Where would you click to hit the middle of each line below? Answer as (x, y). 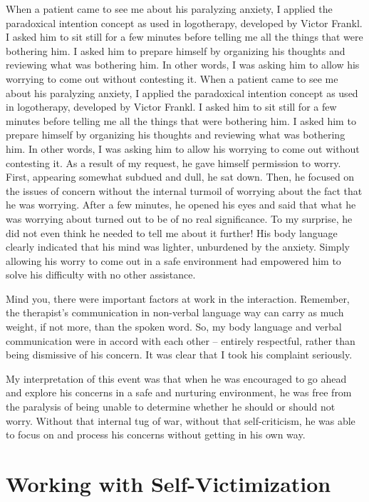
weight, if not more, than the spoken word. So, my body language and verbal (174, 327)
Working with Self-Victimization (168, 483)
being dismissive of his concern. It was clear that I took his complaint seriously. (179, 355)
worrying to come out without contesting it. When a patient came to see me (172, 78)
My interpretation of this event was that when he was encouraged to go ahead (176, 378)
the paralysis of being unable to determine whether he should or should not (171, 407)
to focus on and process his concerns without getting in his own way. (156, 435)
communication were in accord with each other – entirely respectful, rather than (181, 340)
